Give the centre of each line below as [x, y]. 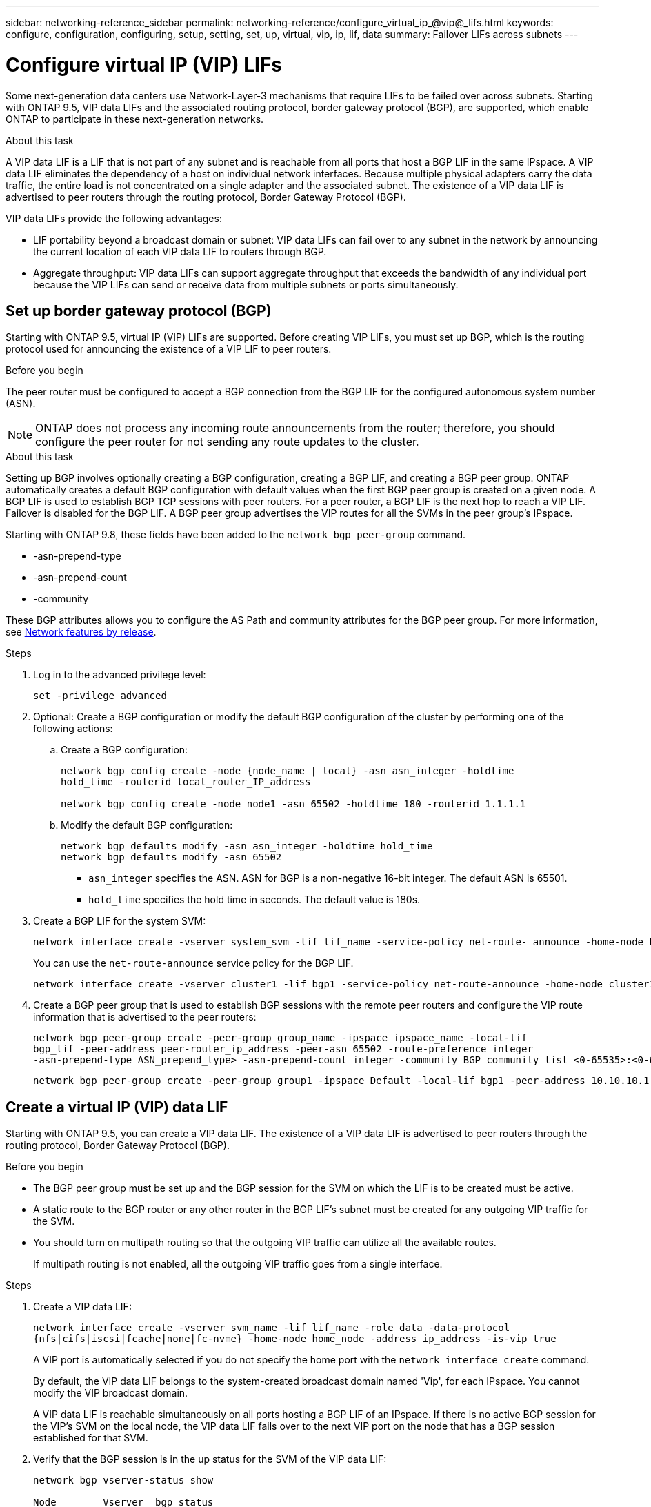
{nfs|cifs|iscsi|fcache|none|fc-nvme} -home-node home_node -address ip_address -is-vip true [295, 1339]
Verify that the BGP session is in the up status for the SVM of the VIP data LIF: [210, 1459]
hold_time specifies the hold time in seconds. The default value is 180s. [254, 900]
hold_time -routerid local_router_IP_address [186, 782]
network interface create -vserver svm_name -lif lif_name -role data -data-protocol [272, 1328]
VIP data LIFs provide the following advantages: [114, 218]
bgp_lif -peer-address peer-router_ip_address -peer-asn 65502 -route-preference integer [283, 1049]
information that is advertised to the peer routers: [145, 1017]
